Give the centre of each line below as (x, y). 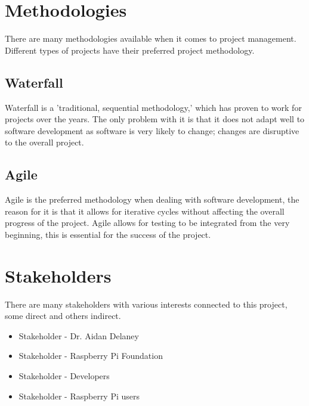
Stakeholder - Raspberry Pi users (79, 396)
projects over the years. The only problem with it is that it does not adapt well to (155, 119)
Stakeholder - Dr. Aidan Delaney (79, 335)
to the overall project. (44, 142)
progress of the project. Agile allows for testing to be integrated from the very (147, 223)
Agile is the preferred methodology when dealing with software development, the (152, 199)
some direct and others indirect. (63, 316)
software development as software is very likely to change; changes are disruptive (152, 130)
